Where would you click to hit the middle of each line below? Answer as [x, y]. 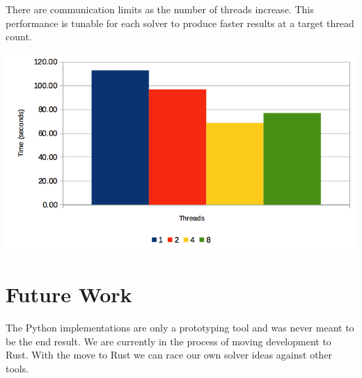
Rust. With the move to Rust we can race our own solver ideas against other [169, 355]
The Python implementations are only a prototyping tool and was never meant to [180, 328]
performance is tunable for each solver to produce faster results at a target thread [180, 23]
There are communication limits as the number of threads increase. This [160, 9]
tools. [17, 368]
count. [19, 36]
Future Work [69, 294]
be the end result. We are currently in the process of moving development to [168, 341]
